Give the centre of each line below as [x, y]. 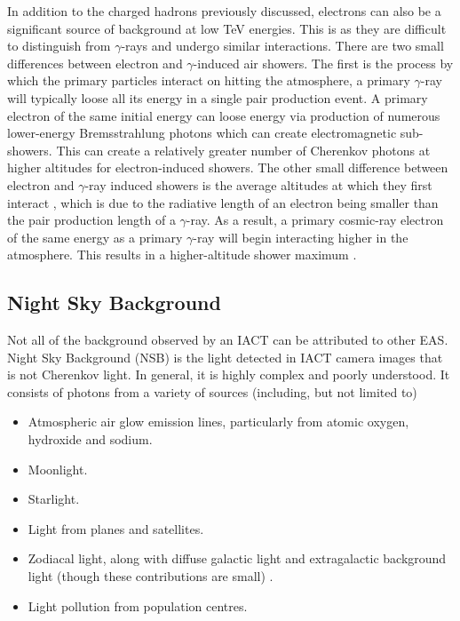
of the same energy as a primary [95, 237]
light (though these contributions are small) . [151, 576]
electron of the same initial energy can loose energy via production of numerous [224, 115]
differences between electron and [95, 63]
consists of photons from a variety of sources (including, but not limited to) [212, 391]
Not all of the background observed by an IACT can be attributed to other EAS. [228, 340]
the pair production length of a [91, 220]
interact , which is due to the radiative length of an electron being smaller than [223, 202]
